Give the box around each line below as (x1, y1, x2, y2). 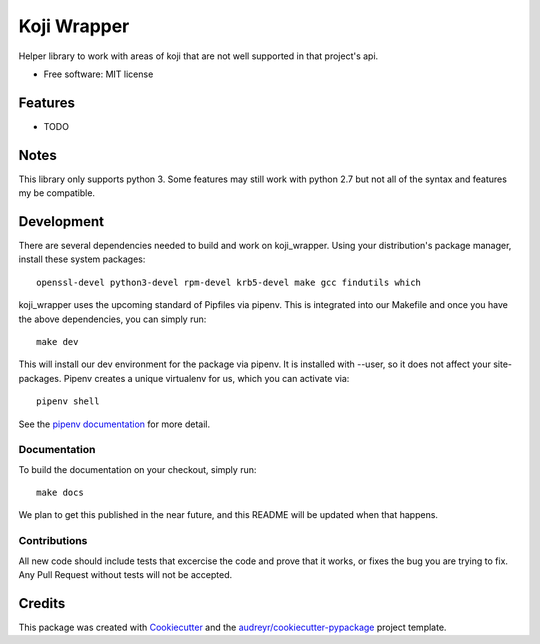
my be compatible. (18, 187, 95, 199)
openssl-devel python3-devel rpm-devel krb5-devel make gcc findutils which (36, 276, 422, 288)
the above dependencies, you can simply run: (18, 313, 207, 325)
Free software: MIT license (43, 68, 154, 80)
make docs (36, 487, 84, 499)
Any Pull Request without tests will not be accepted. (18, 569, 233, 581)
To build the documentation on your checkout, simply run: (18, 463, 257, 475)
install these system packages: (18, 253, 146, 265)
